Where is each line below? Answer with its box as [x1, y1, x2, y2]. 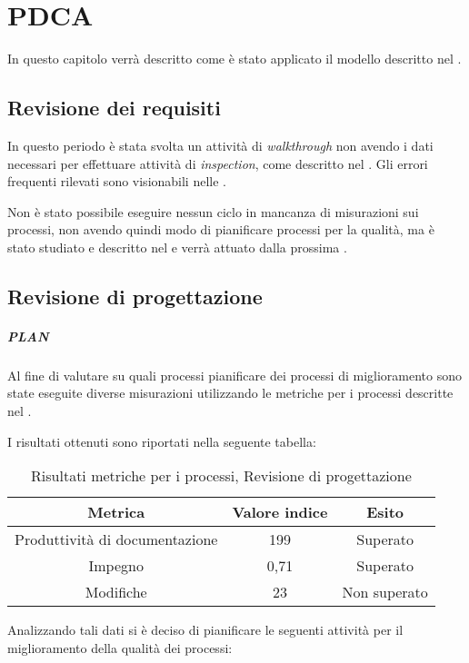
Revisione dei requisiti [7, 94, 221, 122]
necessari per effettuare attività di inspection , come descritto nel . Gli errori [7, 153, 428, 173]
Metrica [87, 501, 145, 523]
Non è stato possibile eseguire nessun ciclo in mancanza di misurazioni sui [7, 202, 419, 221]
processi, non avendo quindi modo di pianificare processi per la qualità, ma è [7, 220, 434, 239]
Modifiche [85, 581, 147, 603]
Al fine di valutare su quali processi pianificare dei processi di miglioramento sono [7, 365, 462, 384]
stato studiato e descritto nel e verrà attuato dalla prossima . [7, 237, 347, 256]
